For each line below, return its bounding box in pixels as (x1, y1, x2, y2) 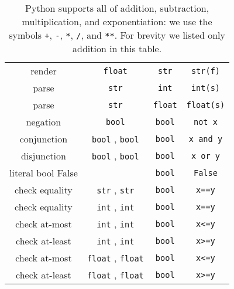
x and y (188, 134, 223, 144)
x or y (191, 151, 220, 161)
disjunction (20, 149, 66, 162)
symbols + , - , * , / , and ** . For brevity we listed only (9, 28, 225, 42)
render (30, 64, 57, 77)
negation (26, 115, 61, 128)
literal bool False (9, 166, 78, 179)
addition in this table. (73, 42, 162, 55)
